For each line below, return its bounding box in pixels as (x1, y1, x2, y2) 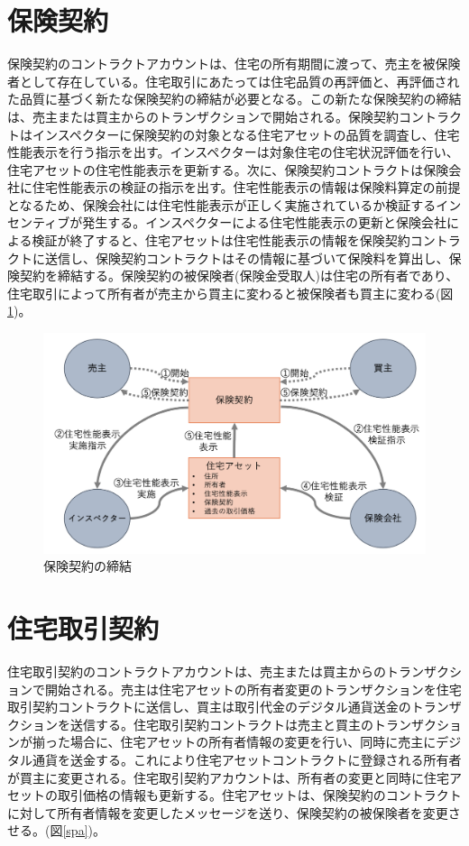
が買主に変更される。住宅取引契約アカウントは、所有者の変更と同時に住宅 (7, 768, 449, 786)
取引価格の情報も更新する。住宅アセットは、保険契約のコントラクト (57, 786, 462, 805)
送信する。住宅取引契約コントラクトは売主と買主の (69, 714, 373, 733)
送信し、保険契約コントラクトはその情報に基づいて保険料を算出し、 (44, 248, 449, 267)
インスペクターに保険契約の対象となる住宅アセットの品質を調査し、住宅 (32, 124, 460, 143)
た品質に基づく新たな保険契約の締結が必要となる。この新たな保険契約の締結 (7, 89, 462, 108)
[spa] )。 (62, 821, 106, 840)
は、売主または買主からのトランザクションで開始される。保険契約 (7, 106, 399, 125)
